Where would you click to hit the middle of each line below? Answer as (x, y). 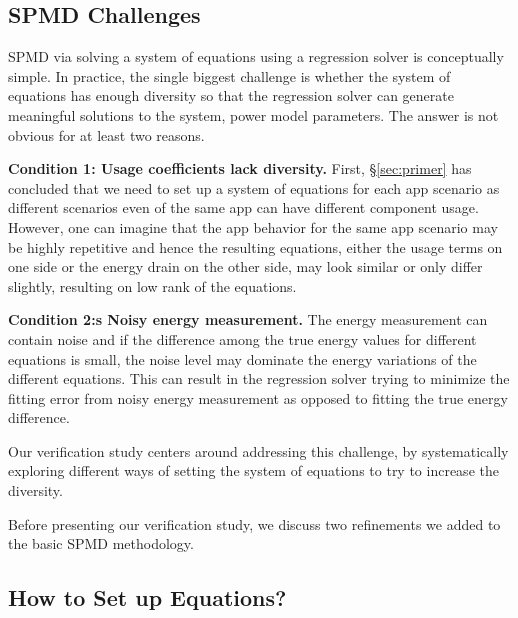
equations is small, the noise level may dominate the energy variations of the (242, 358)
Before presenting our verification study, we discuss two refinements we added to (254, 523)
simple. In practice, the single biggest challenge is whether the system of (229, 75)
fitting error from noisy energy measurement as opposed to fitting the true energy (258, 397)
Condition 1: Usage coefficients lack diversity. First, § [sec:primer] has (240, 168)
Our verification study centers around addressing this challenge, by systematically (258, 450)
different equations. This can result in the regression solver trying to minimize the (259, 378)
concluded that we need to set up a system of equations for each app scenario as (254, 187)
